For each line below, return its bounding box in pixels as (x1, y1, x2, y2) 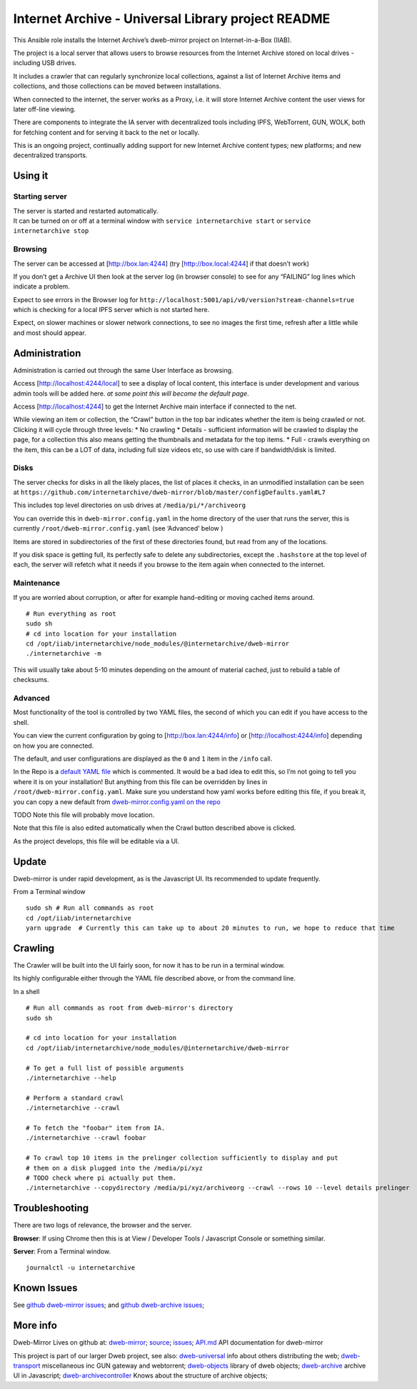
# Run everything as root (26, 609, 117, 618)
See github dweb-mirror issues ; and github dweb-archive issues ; (13, 1300, 205, 1310)
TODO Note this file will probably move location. (13, 811, 155, 819)
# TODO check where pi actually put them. (26, 1173, 177, 1182)
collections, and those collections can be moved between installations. (13, 82, 221, 91)
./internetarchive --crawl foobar (26, 1134, 146, 1142)
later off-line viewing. (13, 104, 76, 114)
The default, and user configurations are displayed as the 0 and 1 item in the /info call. (13, 754, 273, 763)
